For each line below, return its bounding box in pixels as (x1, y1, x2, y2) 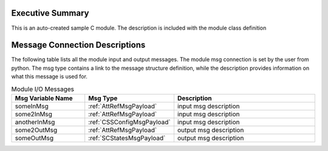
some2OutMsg (15, 126, 58, 134)
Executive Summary (11, 8, 89, 18)
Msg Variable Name (15, 94, 73, 102)
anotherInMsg (15, 118, 55, 126)
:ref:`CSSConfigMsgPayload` (88, 118, 171, 126)
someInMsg (15, 102, 49, 110)
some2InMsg (15, 110, 53, 118)
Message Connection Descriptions (11, 40, 146, 50)
